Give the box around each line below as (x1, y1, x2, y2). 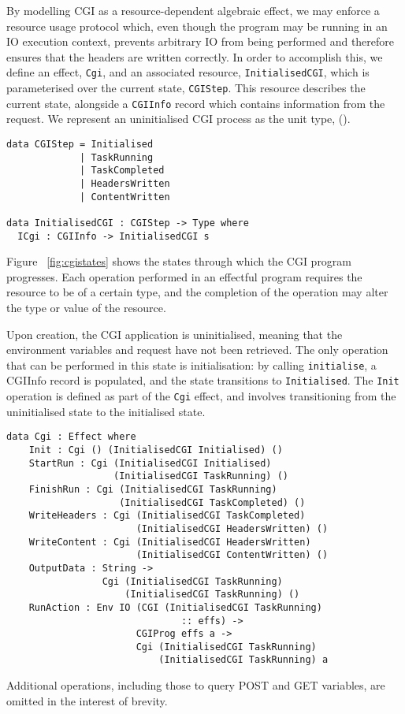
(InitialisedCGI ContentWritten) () (136, 549, 329, 561)
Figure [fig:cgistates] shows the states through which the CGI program (6, 253, 352, 270)
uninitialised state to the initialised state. (6, 403, 206, 419)
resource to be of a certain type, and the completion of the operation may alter (6, 284, 388, 300)
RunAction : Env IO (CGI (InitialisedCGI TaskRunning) (28, 601, 322, 613)
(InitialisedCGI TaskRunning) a (158, 654, 329, 666)
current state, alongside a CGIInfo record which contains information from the (6, 95, 385, 111)
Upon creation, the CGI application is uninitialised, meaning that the (6, 325, 343, 342)
